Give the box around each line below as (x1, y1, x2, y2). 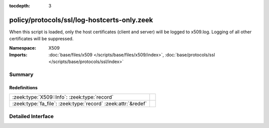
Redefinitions (9, 85, 38, 91)
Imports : (9, 52, 27, 58)
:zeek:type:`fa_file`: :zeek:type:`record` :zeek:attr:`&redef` (12, 100, 147, 107)
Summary (9, 71, 34, 78)
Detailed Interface (9, 113, 54, 120)
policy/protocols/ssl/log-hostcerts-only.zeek (9, 15, 153, 24)
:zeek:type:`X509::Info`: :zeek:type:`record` (12, 94, 114, 101)
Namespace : (9, 45, 37, 51)
